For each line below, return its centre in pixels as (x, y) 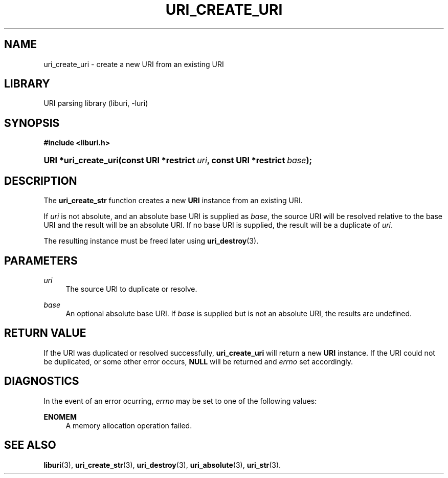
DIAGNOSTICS (42, 381)
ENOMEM (60, 417)
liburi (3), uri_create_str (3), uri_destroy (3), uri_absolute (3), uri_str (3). (162, 465)
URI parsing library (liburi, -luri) (96, 103)
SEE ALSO (30, 445)
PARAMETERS (41, 260)
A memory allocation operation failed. (129, 425)
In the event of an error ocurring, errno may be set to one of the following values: (180, 401)
